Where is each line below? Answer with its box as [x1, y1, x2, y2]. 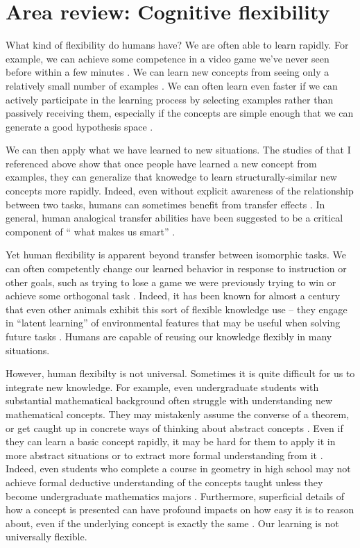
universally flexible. [6, 529, 87, 544]
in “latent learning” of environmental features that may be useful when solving [6, 315, 341, 330]
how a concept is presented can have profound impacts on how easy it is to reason [6, 502, 354, 517]
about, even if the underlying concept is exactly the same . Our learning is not [6, 515, 339, 530]
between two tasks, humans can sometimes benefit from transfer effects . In [6, 197, 325, 211]
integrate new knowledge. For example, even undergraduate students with [6, 379, 319, 394]
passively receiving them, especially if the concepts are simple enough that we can [6, 106, 354, 120]
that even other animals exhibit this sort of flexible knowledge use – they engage [6, 301, 348, 316]
